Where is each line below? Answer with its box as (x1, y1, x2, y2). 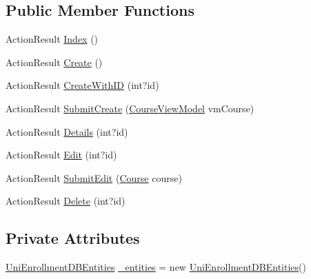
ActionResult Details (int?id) (6, 124, 128, 138)
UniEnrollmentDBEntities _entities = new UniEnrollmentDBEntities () (6, 260, 306, 274)
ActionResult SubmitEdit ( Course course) (6, 170, 182, 185)
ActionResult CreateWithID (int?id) (6, 78, 159, 92)
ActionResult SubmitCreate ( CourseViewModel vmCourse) (6, 101, 254, 115)
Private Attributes (6, 227, 140, 249)
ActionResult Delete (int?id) (6, 194, 126, 208)
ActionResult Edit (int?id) (6, 147, 117, 162)
